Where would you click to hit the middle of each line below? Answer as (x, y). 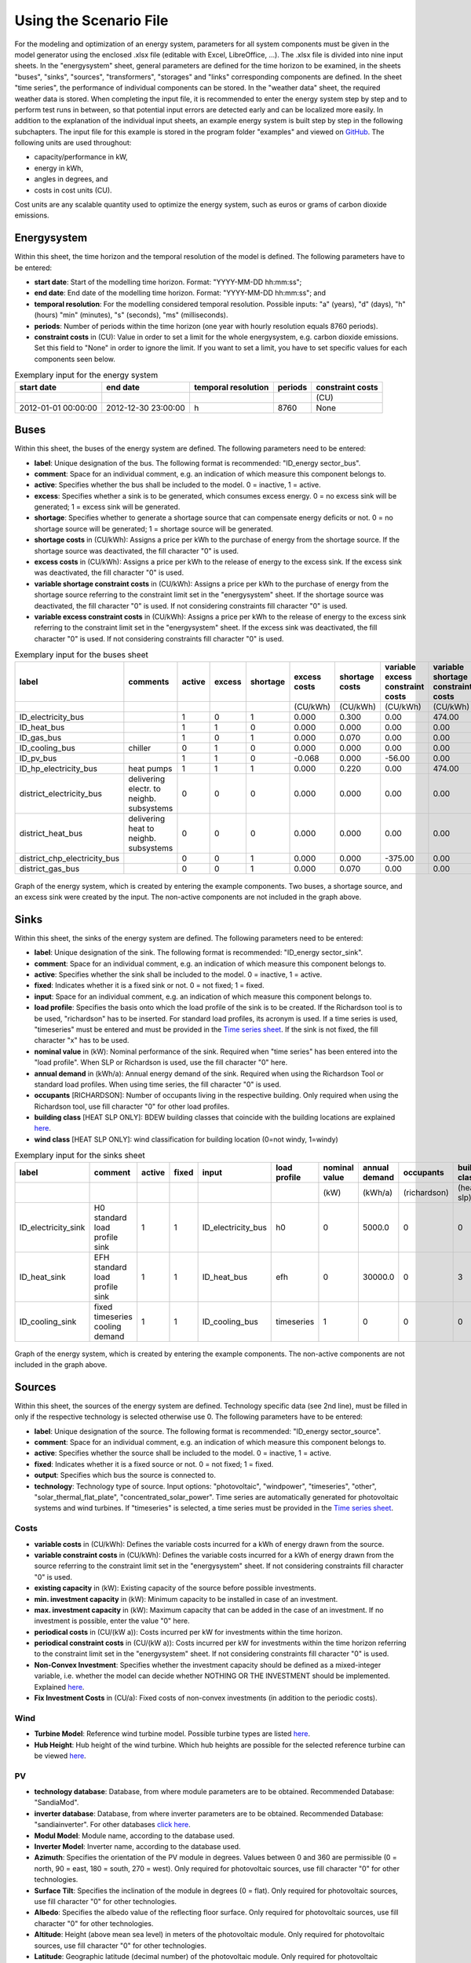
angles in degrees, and (71, 179)
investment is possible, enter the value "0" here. (112, 1621)
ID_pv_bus (38, 758)
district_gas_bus (49, 868)
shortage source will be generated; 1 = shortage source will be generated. (154, 528)
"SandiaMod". (57, 1803)
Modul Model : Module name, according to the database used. (134, 1835)
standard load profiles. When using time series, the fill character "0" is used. (158, 1084)
